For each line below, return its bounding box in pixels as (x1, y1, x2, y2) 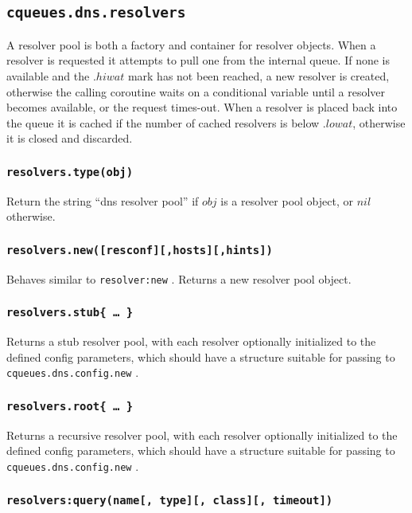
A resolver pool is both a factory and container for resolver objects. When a (6, 36, 376, 53)
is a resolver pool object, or (220, 192, 353, 209)
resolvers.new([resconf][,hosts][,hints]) (6, 243, 273, 256)
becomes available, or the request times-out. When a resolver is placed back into (6, 99, 398, 116)
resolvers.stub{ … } (6, 306, 134, 319)
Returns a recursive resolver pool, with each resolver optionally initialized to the (6, 426, 398, 443)
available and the (6, 67, 90, 84)
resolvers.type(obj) (6, 165, 134, 178)
